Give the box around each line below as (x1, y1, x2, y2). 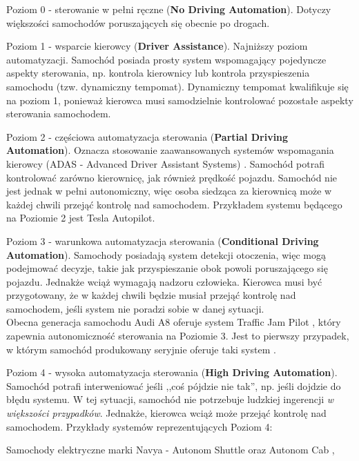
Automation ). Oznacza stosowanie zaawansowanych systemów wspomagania (6, 143, 334, 157)
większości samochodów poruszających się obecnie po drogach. (6, 15, 270, 30)
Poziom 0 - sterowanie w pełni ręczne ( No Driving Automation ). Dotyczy (6, 2, 331, 16)
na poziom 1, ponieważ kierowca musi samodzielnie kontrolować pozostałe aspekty (6, 92, 353, 107)
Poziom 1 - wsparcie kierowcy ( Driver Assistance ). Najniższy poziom (6, 39, 308, 53)
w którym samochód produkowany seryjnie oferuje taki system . (6, 342, 276, 356)
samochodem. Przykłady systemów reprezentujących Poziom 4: (6, 419, 273, 433)
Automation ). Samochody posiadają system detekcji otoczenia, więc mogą (6, 247, 326, 262)
